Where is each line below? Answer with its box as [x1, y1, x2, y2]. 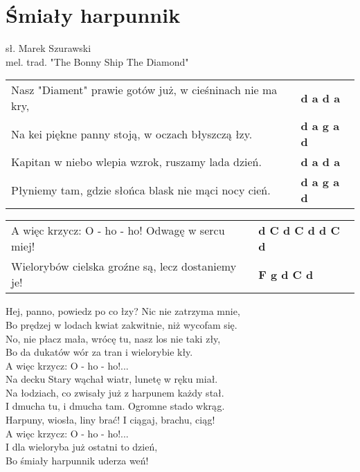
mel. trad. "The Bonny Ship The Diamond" [6, 54, 189, 69]
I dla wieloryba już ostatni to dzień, [6, 439, 158, 454]
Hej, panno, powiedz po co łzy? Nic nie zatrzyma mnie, [6, 304, 240, 318]
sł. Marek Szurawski [6, 41, 91, 55]
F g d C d [258, 266, 314, 282]
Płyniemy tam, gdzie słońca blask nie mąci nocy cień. [11, 181, 271, 198]
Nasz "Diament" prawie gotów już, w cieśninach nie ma [11, 82, 278, 98]
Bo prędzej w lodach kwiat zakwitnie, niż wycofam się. [6, 317, 237, 332]
